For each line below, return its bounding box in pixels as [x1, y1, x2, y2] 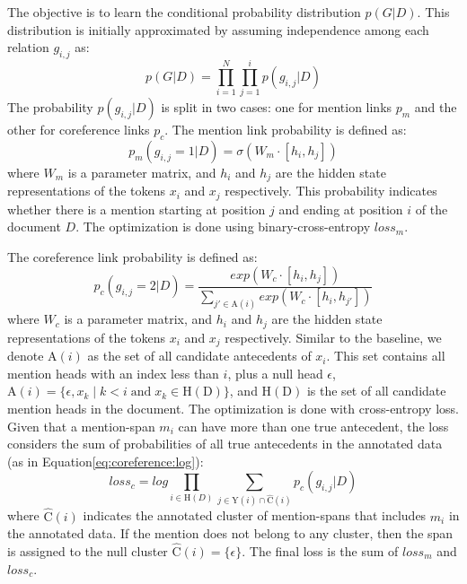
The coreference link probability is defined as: [7, 248, 258, 266]
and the [414, 98, 457, 117]
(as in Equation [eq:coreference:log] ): [7, 451, 204, 470]
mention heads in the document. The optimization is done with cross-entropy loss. [7, 399, 459, 418]
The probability [7, 98, 93, 117]
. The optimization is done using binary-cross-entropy [75, 217, 371, 236]
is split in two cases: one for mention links [161, 98, 392, 117]
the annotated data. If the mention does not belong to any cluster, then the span [7, 524, 454, 543]
